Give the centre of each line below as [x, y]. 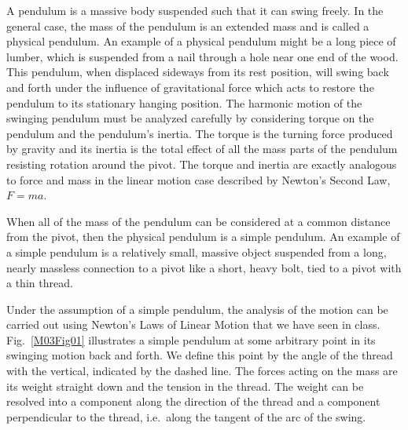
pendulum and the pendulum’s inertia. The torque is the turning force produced [200, 133]
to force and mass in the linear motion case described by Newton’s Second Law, [198, 179]
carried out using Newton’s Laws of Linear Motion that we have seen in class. [193, 324]
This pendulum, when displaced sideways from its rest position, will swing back [198, 72]
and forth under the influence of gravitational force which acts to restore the [190, 87]
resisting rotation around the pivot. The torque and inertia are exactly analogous [202, 164]
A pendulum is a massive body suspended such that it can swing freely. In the [195, 10]
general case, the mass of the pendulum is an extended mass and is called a [188, 26]
